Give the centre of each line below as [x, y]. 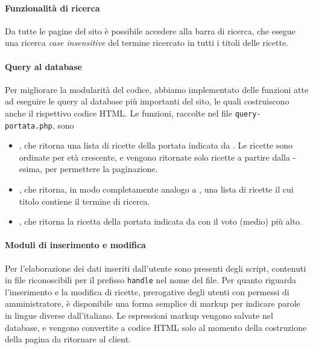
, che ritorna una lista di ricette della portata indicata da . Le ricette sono [156, 145]
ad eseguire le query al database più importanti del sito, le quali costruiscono [147, 101]
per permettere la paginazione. [101, 169]
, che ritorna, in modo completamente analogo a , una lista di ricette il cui [156, 189]
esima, [30, 169]
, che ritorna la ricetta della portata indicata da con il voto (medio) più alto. [160, 221]
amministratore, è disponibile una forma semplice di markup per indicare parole [153, 303]
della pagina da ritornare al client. [68, 339]
